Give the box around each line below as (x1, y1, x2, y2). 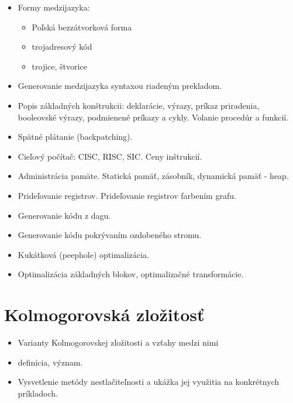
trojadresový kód (32, 40, 92, 53)
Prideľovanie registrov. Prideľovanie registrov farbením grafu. (18, 189, 236, 201)
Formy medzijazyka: (18, 1, 90, 13)
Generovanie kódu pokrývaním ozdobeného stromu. (18, 229, 202, 241)
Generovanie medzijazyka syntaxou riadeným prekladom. (18, 80, 222, 92)
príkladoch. (18, 387, 58, 399)
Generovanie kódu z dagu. (18, 209, 111, 221)
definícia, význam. (18, 356, 83, 368)
